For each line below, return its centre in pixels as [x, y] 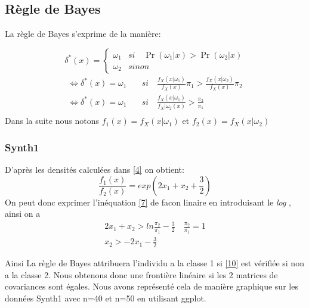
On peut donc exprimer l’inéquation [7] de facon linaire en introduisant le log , [148, 202]
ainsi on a [23, 214]
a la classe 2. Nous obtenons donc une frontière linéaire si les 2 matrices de [141, 274]
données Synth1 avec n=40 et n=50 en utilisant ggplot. [106, 298]
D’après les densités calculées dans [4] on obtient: [95, 169]
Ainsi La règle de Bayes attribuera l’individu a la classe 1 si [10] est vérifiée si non [154, 262]
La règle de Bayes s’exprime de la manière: [83, 34]
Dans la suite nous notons [52, 121]
